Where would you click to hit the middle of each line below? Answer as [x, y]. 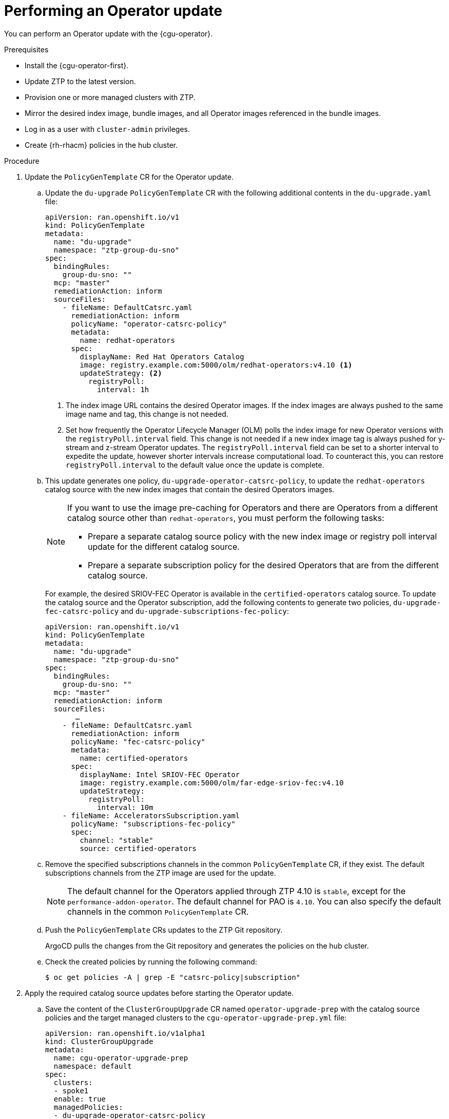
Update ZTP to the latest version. [80, 81]
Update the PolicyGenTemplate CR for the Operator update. [129, 177]
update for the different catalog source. [164, 546]
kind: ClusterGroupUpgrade [99, 1041]
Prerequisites [26, 49]
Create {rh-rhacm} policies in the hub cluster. [101, 145]
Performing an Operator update [113, 11]
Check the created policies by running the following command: [151, 961]
